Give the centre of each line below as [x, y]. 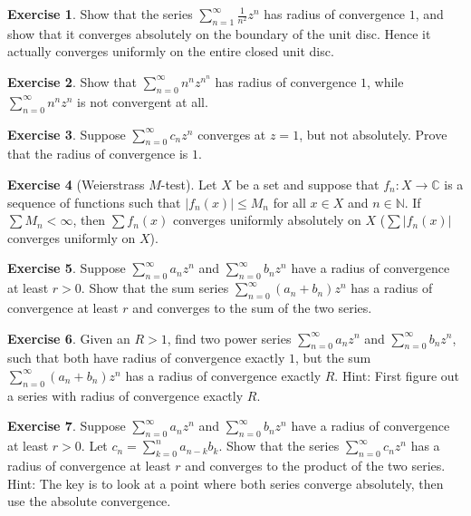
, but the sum [333, 358]
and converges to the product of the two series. [315, 465]
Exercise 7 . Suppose [67, 426]
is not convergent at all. [143, 101]
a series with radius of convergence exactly [125, 395]
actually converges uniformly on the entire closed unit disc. [171, 51]
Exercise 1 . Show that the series [100, 14]
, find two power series [229, 338]
